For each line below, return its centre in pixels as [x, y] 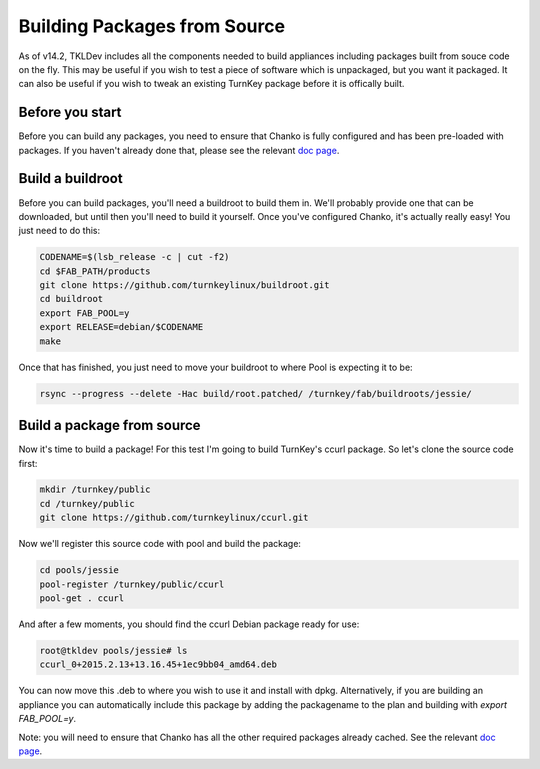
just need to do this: [59, 231]
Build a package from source [109, 425]
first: [28, 463]
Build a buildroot [71, 178]
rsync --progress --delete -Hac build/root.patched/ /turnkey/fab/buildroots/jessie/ [255, 393]
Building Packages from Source [151, 26]
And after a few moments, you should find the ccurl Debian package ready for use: [189, 624]
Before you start [70, 112]
